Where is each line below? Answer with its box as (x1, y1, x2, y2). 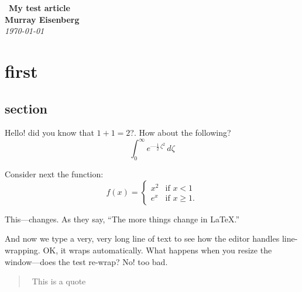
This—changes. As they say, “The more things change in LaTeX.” (5, 212, 240, 225)
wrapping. (5, 244, 40, 256)
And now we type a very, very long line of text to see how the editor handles (5, 232, 280, 245)
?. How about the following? (130, 126, 231, 139)
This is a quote (32, 275, 86, 287)
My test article (9, 2, 70, 13)
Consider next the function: (5, 168, 104, 180)
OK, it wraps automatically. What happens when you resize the (43, 244, 272, 256)
